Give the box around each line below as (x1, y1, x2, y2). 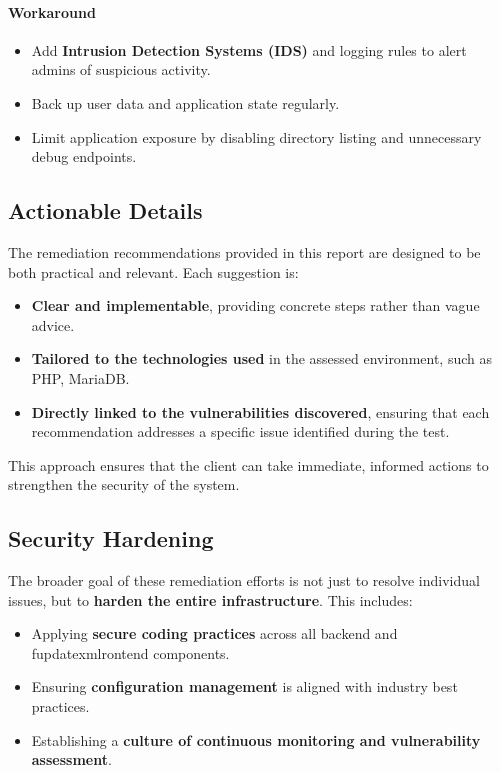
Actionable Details (8, 195, 203, 226)
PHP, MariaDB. (31, 367, 130, 388)
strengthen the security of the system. (8, 474, 240, 495)
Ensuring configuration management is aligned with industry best (31, 676, 458, 697)
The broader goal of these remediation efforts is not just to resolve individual (8, 570, 480, 591)
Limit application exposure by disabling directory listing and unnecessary (31, 126, 482, 147)
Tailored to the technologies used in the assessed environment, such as (31, 348, 493, 369)
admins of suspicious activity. (31, 59, 211, 80)
